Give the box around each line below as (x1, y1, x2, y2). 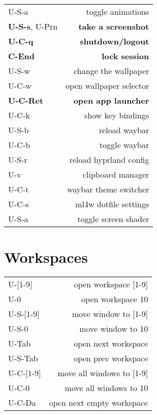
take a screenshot (78, 20, 149, 32)
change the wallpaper (74, 65, 149, 77)
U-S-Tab (8, 352, 38, 364)
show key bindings (84, 109, 149, 121)
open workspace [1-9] (74, 278, 148, 290)
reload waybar (99, 124, 149, 136)
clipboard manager (82, 168, 149, 180)
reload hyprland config (69, 154, 149, 165)
